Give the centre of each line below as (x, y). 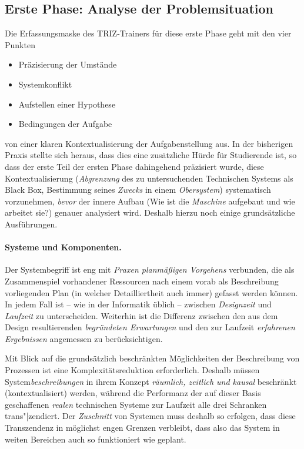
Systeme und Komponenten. (63, 247)
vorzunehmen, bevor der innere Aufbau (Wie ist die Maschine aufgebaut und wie (150, 201)
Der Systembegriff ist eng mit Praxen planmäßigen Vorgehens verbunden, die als (150, 269)
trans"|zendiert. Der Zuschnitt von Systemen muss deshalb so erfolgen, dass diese (150, 416)
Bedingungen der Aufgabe (65, 124)
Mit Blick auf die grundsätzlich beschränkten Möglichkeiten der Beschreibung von (152, 358)
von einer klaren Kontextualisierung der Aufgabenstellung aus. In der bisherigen (149, 143)
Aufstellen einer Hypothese (67, 104)
